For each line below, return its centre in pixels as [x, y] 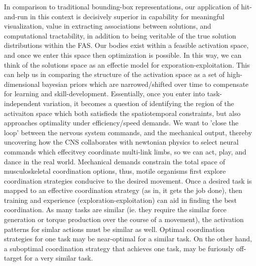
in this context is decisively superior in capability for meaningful [127, 16]
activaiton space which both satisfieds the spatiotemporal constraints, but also [122, 113]
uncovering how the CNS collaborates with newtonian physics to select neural [121, 142]
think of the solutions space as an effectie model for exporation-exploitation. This [127, 64]
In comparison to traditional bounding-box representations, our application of [122, 6]
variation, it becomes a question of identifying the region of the [139, 103]
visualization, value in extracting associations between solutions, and [108, 26]
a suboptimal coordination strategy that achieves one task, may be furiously [119, 248]
